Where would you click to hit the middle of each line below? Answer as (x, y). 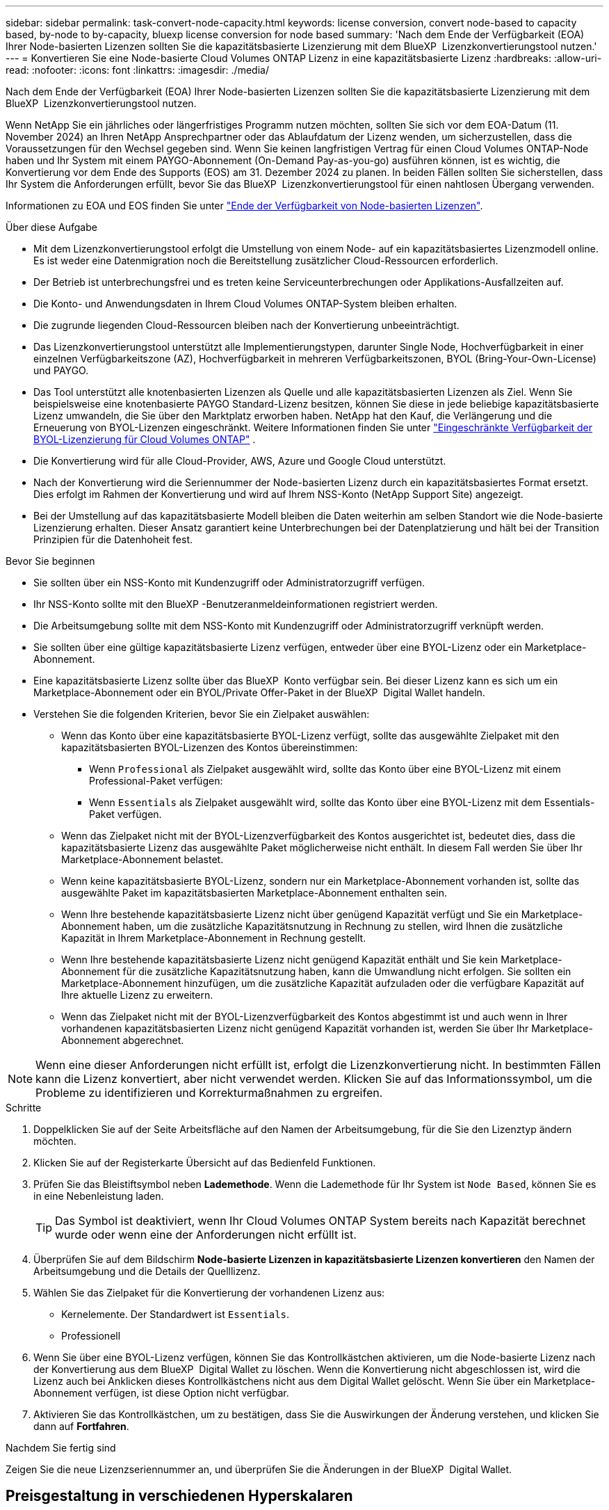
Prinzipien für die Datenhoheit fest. (113, 539)
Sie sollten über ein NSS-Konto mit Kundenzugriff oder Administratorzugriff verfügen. (229, 583)
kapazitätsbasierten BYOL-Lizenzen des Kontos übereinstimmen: (210, 747)
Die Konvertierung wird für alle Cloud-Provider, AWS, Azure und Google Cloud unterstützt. (240, 461)
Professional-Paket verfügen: (156, 781)
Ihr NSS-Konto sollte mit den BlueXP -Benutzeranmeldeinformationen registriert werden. (236, 604)
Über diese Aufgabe (51, 227)
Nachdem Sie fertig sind (61, 1448)
